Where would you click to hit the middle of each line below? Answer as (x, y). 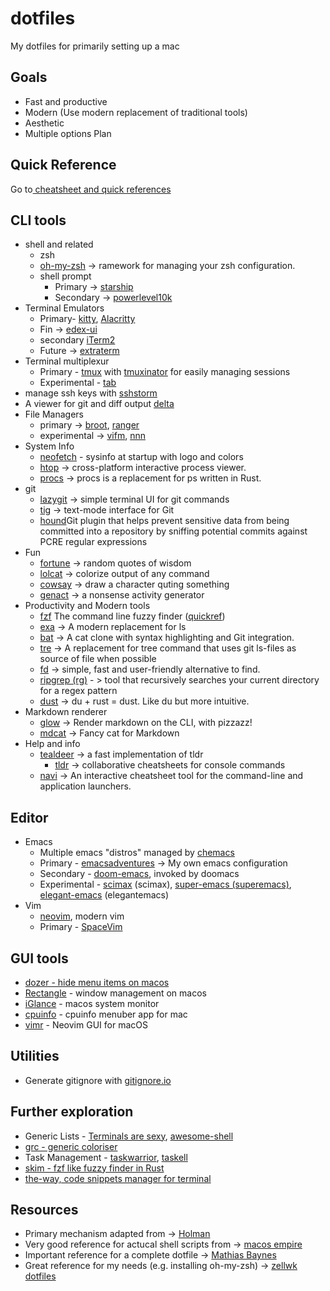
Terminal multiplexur (67, 361)
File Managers (54, 414)
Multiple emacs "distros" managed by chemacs (137, 853)
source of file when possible (98, 659)
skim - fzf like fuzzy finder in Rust (94, 1168)
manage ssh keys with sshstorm (91, 393)
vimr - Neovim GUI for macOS (86, 1025)
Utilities (35, 1056)
